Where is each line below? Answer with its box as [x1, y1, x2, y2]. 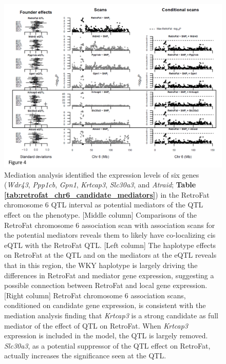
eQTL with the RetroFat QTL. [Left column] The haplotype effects [4, 239, 216, 250]
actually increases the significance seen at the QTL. [4, 350, 166, 361]
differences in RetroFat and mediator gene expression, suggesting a [4, 270, 214, 280]
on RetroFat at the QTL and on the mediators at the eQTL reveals [4, 250, 217, 260]
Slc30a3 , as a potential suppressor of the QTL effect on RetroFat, [4, 340, 211, 351]
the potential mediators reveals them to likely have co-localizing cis [4, 229, 216, 240]
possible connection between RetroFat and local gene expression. [4, 280, 208, 291]
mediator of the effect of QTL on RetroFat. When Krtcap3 [4, 320, 188, 331]
